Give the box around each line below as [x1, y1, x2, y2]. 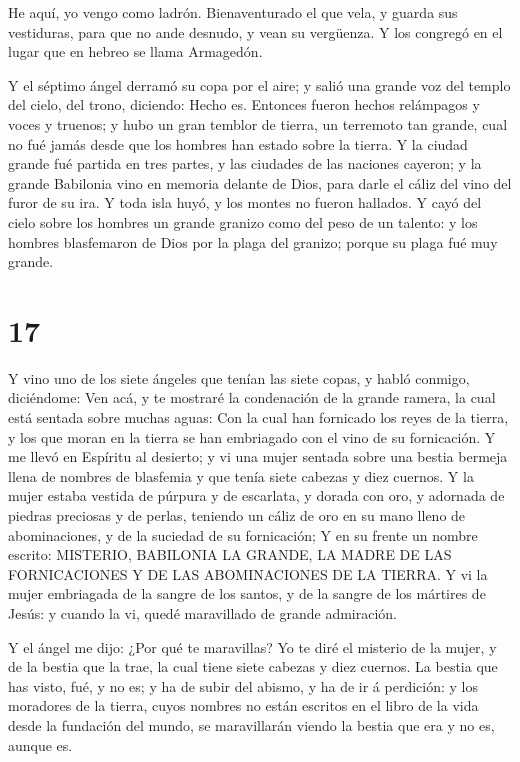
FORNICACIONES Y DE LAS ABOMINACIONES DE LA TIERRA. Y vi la [8, 563, 488, 584]
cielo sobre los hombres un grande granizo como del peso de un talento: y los [8, 211, 478, 232]
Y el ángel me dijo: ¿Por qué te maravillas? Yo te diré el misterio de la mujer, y [8, 636, 497, 657]
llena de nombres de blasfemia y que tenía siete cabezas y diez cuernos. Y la [8, 465, 474, 486]
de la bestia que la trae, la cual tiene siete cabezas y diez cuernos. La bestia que [8, 656, 498, 677]
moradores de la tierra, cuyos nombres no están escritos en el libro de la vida [8, 695, 479, 716]
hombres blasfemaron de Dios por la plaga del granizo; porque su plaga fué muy [8, 231, 498, 252]
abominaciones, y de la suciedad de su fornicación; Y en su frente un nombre [8, 524, 478, 545]
